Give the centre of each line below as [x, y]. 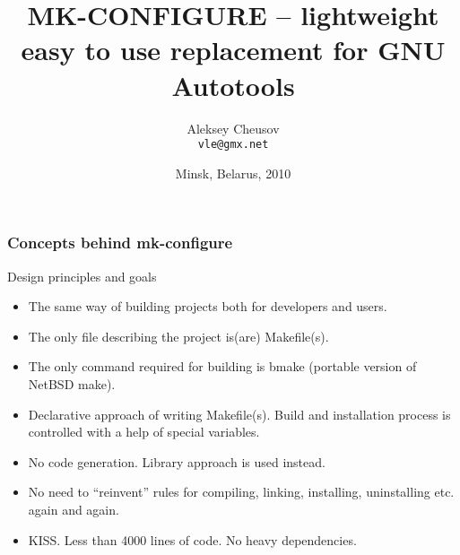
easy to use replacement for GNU [233, 50]
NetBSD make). [72, 384]
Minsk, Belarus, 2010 [233, 173]
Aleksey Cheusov [233, 128]
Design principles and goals [82, 276]
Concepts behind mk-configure [120, 243]
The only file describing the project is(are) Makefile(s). [178, 336]
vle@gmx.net [233, 145]
